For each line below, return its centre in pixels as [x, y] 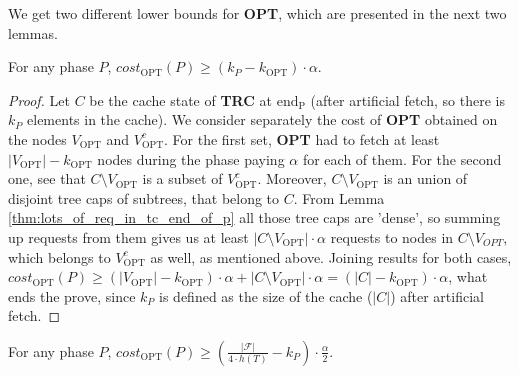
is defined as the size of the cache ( [266, 295]
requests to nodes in [392, 236]
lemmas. [33, 32]
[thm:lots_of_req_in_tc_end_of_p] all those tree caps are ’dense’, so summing [254, 217]
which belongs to [59, 256]
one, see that [47, 178]
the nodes [37, 138]
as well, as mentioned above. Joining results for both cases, [331, 256]
